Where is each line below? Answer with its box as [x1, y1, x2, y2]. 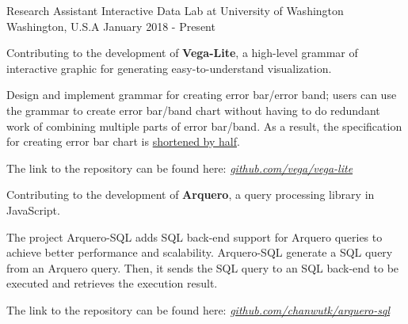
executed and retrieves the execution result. [6, 275, 218, 292]
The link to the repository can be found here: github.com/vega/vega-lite [6, 159, 353, 176]
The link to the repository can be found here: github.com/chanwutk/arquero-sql [6, 301, 390, 318]
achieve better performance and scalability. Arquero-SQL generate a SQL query [6, 244, 393, 261]
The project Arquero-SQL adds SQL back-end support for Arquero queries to [6, 228, 383, 245]
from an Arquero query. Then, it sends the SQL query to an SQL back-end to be [6, 259, 399, 276]
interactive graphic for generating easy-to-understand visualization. [6, 59, 332, 76]
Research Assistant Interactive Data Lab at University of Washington [6, 2, 344, 18]
